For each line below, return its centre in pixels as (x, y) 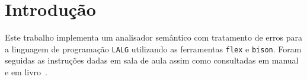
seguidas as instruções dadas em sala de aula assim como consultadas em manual (152, 60)
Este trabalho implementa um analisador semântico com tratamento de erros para (153, 37)
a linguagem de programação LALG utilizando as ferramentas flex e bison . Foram (153, 49)
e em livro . (26, 71)
